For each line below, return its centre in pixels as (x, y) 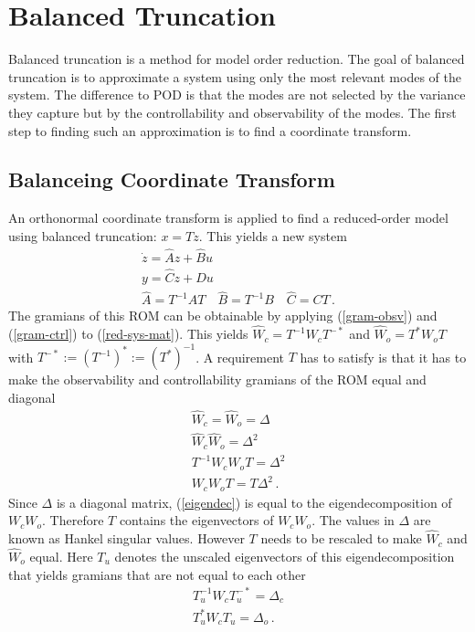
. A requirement (240, 357)
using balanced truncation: (83, 235)
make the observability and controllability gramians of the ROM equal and (217, 379)
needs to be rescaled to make (341, 538)
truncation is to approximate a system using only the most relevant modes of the (235, 76)
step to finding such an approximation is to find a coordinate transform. (210, 130)
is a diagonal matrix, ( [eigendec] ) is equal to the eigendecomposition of (254, 502)
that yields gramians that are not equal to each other (157, 574)
